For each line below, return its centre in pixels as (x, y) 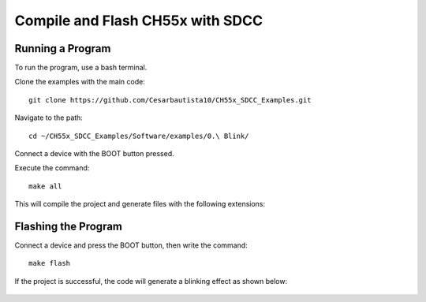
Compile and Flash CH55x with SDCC (139, 21)
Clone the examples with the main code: (80, 82)
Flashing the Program (68, 226)
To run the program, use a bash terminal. (81, 68)
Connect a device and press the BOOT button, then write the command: (131, 245)
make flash (50, 263)
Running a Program (63, 48)
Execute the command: (52, 168)
